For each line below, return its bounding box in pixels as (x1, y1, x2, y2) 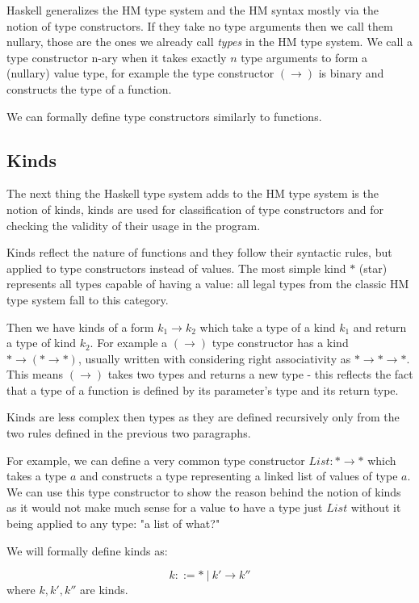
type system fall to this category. (6, 291, 169, 308)
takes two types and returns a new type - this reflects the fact (107, 366, 413, 383)
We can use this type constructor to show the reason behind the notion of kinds (6, 483, 401, 500)
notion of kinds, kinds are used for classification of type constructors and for (6, 200, 384, 217)
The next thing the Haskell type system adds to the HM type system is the (6, 185, 379, 202)
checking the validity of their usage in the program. (6, 216, 261, 233)
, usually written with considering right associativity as (78, 350, 351, 366)
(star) (358, 259, 388, 276)
